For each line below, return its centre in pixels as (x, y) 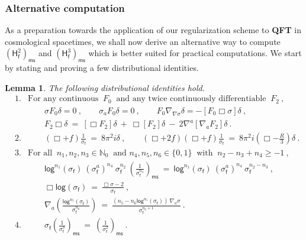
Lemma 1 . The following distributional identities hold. (105, 87)
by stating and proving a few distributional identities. (102, 68)
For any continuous (63, 99)
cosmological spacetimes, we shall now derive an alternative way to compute (143, 41)
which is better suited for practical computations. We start (195, 53)
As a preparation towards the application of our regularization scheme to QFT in (153, 30)
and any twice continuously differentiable (191, 99)
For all (40, 153)
